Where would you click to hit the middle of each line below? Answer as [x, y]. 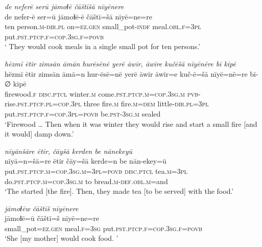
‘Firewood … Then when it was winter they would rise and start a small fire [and [131, 123]
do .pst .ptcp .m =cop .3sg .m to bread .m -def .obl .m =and [86, 181]
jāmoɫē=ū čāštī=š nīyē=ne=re [52, 218]
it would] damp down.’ [39, 134]
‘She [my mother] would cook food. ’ [62, 238]
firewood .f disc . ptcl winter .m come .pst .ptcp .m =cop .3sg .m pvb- [103, 93]
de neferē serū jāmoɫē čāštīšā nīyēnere [64, 6]
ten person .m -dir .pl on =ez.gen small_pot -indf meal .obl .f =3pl [103, 26]
